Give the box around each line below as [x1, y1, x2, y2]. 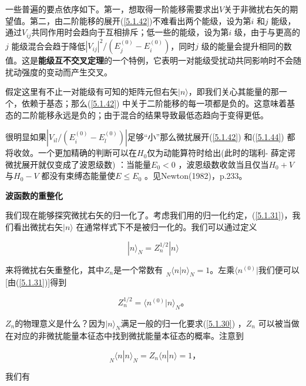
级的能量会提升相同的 [201, 39, 284, 52]
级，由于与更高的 [234, 26, 300, 38]
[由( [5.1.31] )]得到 [5, 276, 67, 288]
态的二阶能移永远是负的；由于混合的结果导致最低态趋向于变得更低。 [5, 108, 268, 121]
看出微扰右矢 [13, 221, 63, 233]
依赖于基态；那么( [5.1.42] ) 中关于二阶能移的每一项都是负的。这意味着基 [21, 96, 295, 109]
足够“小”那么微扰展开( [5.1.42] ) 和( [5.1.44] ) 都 [127, 131, 295, 143]
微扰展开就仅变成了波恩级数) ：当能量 [5, 158, 152, 170]
